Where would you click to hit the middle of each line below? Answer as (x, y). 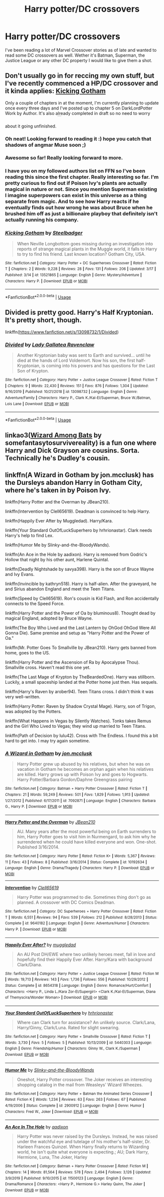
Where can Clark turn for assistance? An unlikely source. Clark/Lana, (86, 1022)
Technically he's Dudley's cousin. (58, 458)
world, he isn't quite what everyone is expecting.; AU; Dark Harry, (83, 1152)
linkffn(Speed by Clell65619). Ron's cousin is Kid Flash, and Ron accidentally (82, 598)
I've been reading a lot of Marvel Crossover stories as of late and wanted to (81, 50)
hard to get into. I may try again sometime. (48, 741)
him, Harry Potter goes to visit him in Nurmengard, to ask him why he (86, 837)
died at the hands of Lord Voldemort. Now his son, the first (76, 361)
